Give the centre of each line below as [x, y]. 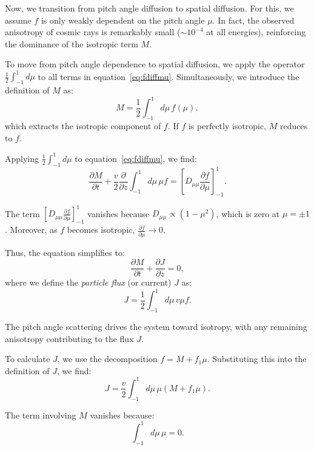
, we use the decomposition [107, 359]
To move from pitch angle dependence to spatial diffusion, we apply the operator [155, 64]
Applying [22, 158]
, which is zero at [248, 213]
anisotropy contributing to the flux [69, 338]
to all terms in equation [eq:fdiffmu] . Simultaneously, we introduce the [169, 76]
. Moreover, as [31, 230]
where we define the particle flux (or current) [88, 282]
